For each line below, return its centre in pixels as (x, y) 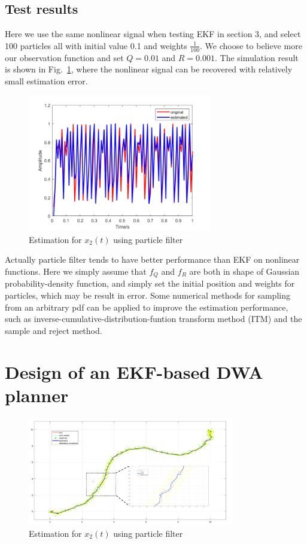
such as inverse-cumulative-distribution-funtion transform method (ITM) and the (153, 319)
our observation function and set (64, 57)
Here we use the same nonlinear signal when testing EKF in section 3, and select (153, 34)
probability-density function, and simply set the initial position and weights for (150, 283)
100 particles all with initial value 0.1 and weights (96, 45)
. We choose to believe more (251, 45)
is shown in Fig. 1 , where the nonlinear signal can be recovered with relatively (149, 69)
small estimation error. (46, 80)
